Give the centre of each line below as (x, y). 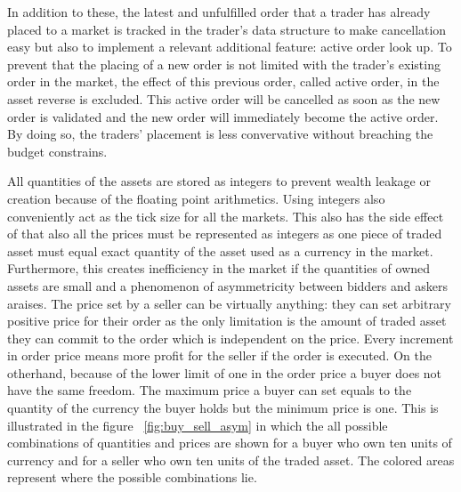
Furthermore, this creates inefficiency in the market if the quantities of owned (219, 268)
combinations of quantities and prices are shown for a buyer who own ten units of (230, 443)
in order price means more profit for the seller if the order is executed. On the (219, 355)
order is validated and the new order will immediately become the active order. (223, 116)
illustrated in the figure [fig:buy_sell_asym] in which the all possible (198, 425)
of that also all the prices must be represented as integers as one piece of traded (225, 234)
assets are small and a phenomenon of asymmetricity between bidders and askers (227, 285)
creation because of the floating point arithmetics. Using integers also (196, 198)
